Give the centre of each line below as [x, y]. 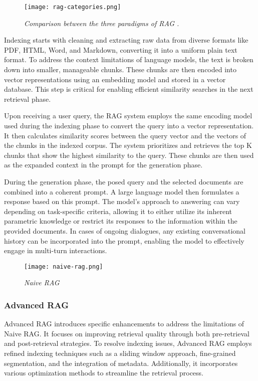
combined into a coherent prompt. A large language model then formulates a [122, 191]
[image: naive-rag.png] [64, 266]
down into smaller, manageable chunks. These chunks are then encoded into [120, 69]
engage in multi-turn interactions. [56, 250]
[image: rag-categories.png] [73, 7]
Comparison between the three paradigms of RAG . [102, 23]
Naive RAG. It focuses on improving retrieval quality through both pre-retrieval [127, 333]
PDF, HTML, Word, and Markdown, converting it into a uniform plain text [121, 49]
